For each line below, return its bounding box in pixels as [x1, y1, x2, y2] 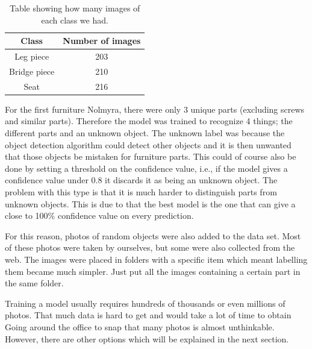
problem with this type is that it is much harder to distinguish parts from [5, 185, 277, 198]
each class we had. [41, 13, 108, 26]
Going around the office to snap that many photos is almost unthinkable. [5, 320, 275, 333]
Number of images [63, 34, 141, 47]
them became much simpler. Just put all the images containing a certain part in [5, 265, 301, 277]
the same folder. [5, 277, 64, 289]
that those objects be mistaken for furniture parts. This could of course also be [5, 150, 296, 163]
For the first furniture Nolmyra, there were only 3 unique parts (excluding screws [5, 102, 305, 115]
